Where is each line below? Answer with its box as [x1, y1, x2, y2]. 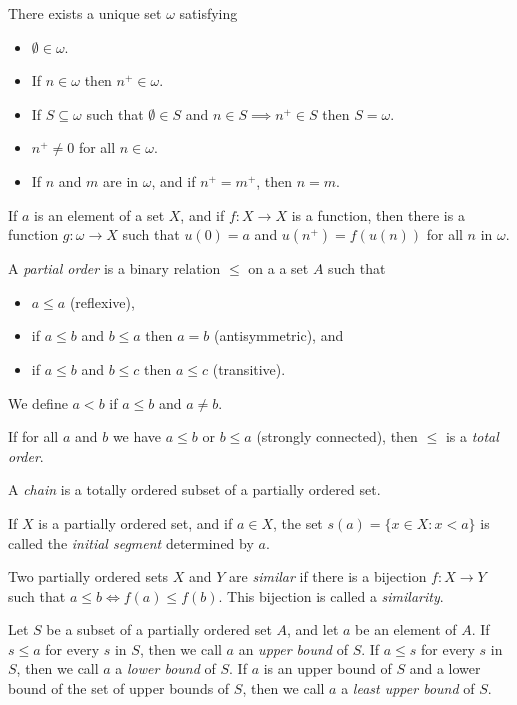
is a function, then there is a [291, 204, 465, 225]
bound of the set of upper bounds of [8, 678, 230, 699]
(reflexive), [69, 291, 135, 312]
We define [8, 392, 68, 413]
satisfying [179, 3, 238, 23]
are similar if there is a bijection [229, 566, 427, 587]
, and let [287, 619, 339, 640]
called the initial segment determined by [8, 532, 254, 553]
